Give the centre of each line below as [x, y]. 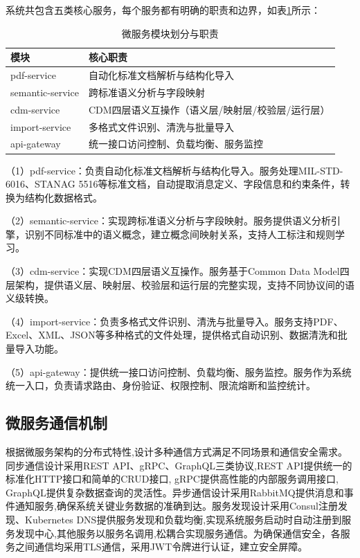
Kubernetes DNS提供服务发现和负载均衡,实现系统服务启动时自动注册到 [183, 519]
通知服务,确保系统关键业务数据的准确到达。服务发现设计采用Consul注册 [176, 506]
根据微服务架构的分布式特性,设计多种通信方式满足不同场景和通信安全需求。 [177, 452]
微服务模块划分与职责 [170, 33]
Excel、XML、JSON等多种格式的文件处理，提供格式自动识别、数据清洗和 [172, 335]
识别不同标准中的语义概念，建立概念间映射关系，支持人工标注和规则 [180, 234]
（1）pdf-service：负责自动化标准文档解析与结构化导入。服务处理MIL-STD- [174, 170]
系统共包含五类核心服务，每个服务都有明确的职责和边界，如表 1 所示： [163, 10]
